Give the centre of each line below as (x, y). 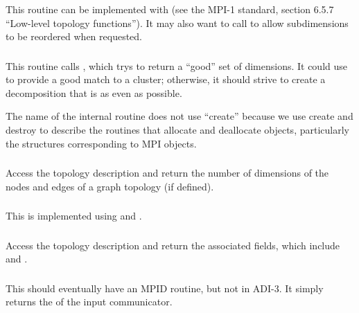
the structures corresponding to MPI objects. (101, 143)
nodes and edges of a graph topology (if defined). (110, 186)
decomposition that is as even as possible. (94, 92)
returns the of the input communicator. (89, 302)
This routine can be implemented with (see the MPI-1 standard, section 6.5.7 (170, 9)
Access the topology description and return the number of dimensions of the (167, 173)
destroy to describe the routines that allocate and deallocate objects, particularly (177, 129)
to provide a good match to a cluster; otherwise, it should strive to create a (166, 79)
